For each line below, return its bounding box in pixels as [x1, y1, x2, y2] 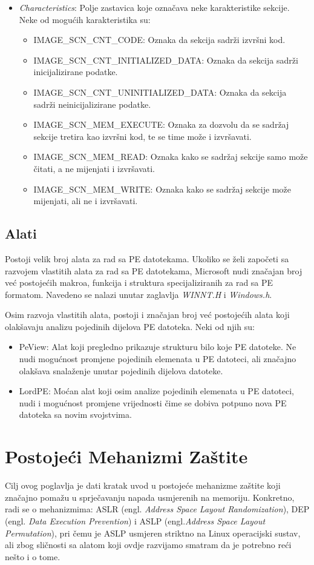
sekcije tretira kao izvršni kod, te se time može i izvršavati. [33, 130, 252, 142]
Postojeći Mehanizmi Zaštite [5, 444, 248, 469]
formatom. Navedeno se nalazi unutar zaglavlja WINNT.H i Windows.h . [5, 288, 272, 300]
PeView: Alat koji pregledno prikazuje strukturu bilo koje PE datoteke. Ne [19, 340, 296, 353]
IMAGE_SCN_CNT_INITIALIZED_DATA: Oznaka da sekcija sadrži [33, 53, 298, 66]
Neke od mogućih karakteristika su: [19, 13, 151, 25]
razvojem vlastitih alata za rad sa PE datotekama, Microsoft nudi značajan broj [5, 264, 303, 277]
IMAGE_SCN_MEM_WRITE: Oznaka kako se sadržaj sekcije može [33, 182, 291, 195]
